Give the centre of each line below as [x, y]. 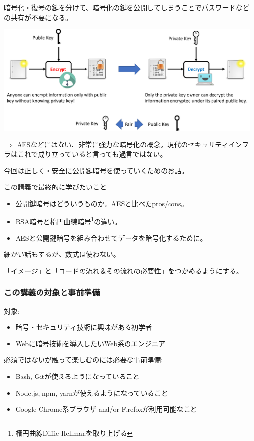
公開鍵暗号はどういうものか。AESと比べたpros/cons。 [102, 203]
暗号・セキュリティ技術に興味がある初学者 [84, 327]
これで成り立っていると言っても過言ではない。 [92, 154]
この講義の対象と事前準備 [52, 292]
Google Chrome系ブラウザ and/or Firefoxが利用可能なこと [106, 409]
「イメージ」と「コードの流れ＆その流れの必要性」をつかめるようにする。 [124, 270]
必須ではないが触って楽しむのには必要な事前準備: [84, 360]
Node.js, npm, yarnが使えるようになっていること [92, 392]
